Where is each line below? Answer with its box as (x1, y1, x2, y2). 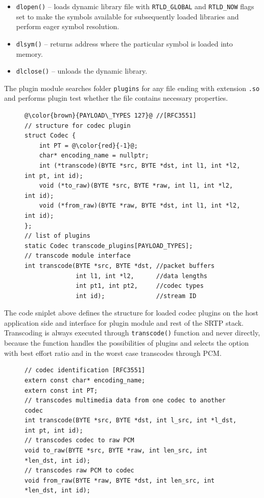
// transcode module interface (25, 252, 131, 260)
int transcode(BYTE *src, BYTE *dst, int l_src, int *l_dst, (25, 417, 237, 424)
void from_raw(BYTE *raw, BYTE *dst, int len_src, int (25, 477, 215, 484)
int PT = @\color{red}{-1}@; (39, 142, 138, 149)
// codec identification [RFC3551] (25, 367, 146, 374)
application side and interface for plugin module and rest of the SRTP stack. (4, 317, 244, 328)
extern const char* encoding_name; (25, 376, 146, 384)
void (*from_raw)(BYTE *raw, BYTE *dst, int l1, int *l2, (39, 202, 241, 210)
